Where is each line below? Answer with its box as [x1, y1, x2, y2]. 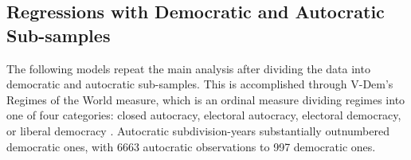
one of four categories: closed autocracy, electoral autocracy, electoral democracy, [6, 107, 401, 123]
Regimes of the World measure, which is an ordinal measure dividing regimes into [6, 91, 405, 107]
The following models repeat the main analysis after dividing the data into [6, 60, 370, 76]
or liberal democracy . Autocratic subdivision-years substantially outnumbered [6, 122, 389, 139]
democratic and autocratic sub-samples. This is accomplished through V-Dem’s [6, 76, 393, 92]
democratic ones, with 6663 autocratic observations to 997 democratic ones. [6, 138, 376, 154]
